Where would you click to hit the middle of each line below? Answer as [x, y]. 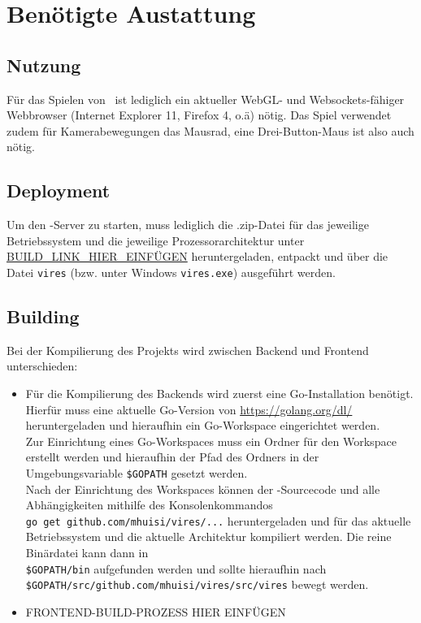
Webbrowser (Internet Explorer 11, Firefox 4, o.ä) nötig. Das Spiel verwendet [199, 115]
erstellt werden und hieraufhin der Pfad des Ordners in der [172, 457]
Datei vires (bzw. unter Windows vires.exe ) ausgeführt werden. [171, 272]
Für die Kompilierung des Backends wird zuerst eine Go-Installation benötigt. [219, 393]
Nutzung [44, 65]
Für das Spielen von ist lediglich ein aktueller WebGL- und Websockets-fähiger [206, 99]
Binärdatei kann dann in [87, 553]
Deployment [59, 190]
